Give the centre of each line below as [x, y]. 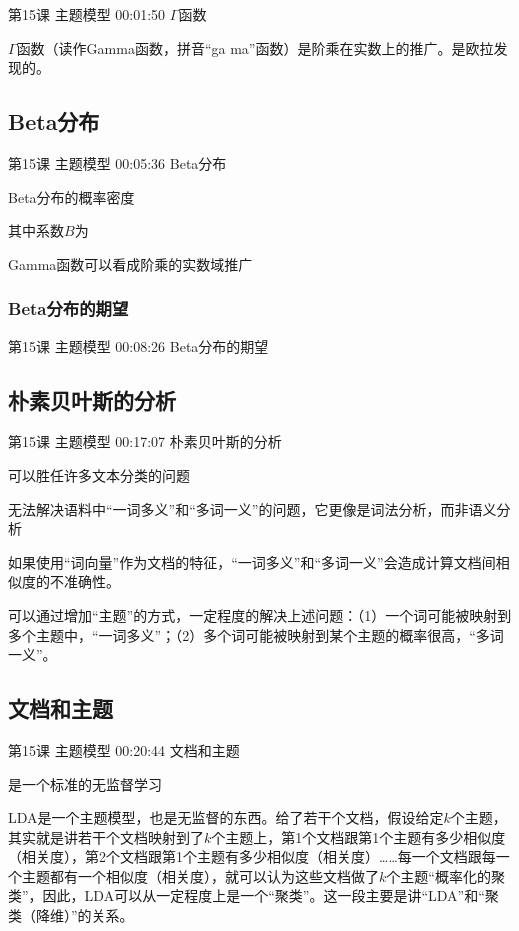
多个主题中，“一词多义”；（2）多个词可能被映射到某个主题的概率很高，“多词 [256, 634]
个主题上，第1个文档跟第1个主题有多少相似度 [358, 836]
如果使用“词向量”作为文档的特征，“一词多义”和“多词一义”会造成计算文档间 [252, 561]
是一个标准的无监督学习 [85, 783]
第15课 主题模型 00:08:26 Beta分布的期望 [138, 345]
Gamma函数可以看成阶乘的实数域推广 [130, 263]
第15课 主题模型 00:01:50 [87, 14]
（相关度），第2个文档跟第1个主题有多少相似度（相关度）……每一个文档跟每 [252, 856]
